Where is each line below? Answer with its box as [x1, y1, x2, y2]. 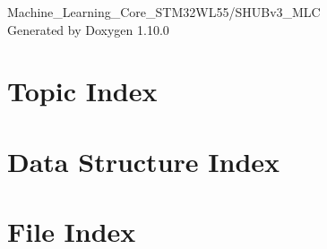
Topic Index [7, 73, 158, 109]
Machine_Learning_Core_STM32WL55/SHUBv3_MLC [7, 3, 321, 21]
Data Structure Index [7, 142, 280, 179]
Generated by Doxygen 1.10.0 [7, 20, 169, 39]
